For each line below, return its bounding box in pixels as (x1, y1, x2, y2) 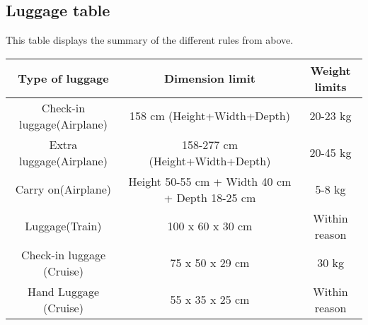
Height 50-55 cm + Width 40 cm (128, 172, 292, 189)
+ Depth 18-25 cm (163, 189, 256, 206)
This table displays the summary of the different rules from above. (6, 32, 294, 47)
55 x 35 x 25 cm (170, 291, 250, 308)
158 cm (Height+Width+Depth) (130, 107, 290, 124)
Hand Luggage (27, 283, 99, 300)
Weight (310, 61, 351, 78)
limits (314, 78, 347, 95)
